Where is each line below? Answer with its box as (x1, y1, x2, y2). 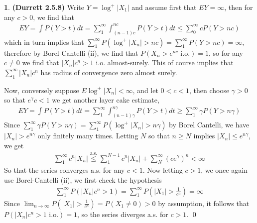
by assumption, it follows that (158, 198, 250, 208)
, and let (132, 85, 158, 95)
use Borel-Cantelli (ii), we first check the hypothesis (4, 174, 162, 185)
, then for (224, 2, 253, 12)
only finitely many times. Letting (37, 130, 138, 141)
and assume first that (131, 2, 197, 12)
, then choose (189, 85, 230, 95)
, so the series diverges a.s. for (77, 209, 168, 219)
